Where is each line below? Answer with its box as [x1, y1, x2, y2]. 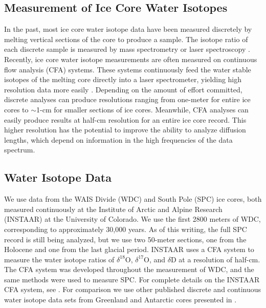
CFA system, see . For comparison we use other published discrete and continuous [4, 284, 261, 295]
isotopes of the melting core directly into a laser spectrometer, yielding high [4, 74, 242, 85]
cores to [4, 104, 29, 114]
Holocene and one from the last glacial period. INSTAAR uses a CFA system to [4, 244, 254, 255]
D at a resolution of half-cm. [171, 254, 260, 264]
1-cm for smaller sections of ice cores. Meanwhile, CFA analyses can [36, 104, 249, 114]
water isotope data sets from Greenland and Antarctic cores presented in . [4, 294, 237, 305]
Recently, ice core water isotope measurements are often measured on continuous [4, 53, 257, 64]
